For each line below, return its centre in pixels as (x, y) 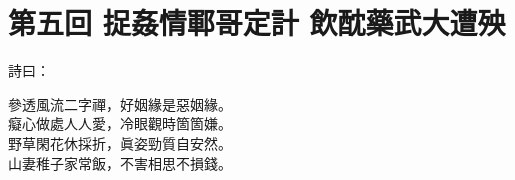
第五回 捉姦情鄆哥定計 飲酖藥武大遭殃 (257, 22)
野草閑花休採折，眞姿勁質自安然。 (120, 142)
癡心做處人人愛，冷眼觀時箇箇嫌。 (120, 123)
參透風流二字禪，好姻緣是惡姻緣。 (120, 103)
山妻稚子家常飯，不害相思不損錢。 (120, 162)
